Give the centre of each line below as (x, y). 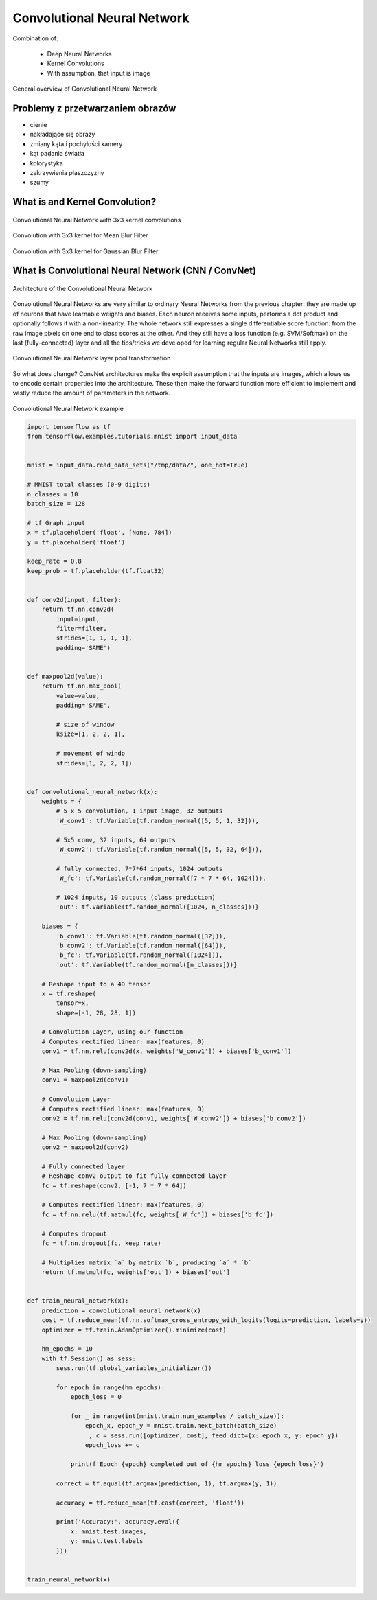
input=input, (78, 619)
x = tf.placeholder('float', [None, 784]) (100, 533)
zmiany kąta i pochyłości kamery (76, 143)
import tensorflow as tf (69, 427)
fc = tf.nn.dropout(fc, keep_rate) (101, 1243)
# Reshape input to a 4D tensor (96, 984)
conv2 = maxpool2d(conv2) (85, 1147)
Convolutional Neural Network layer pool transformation (92, 358)
